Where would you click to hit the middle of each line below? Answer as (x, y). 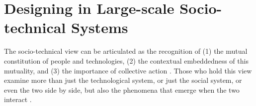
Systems (100, 27)
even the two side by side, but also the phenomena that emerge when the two (122, 89)
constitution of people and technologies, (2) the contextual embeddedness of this (126, 60)
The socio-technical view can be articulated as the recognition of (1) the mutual (126, 51)
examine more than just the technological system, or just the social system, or (123, 80)
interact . (18, 99)
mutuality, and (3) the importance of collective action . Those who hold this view (128, 70)
